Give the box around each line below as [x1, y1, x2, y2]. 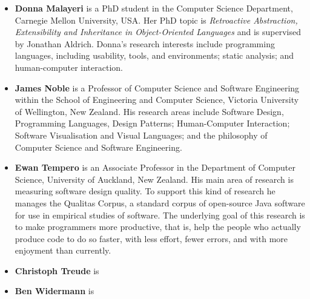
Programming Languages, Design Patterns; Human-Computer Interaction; [15, 117, 290, 130]
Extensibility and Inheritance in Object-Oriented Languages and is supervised [15, 25, 301, 38]
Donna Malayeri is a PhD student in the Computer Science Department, [15, 2, 293, 14]
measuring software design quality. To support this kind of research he [15, 185, 275, 197]
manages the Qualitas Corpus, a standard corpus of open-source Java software [15, 196, 305, 209]
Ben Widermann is [15, 284, 94, 297]
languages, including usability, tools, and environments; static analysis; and [15, 49, 294, 62]
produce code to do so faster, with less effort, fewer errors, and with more [15, 232, 288, 245]
